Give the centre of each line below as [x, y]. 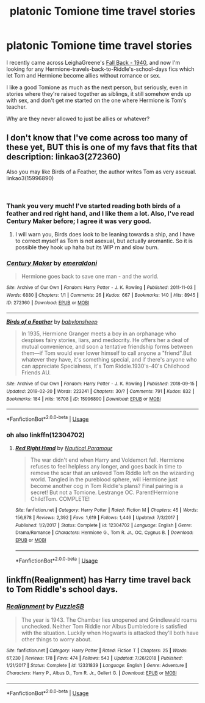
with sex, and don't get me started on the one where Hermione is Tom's [96, 100]
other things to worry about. [56, 639]
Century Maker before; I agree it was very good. [79, 221]
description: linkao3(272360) [63, 157]
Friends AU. [36, 373]
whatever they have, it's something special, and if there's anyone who [109, 360]
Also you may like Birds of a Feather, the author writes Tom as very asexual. [101, 172]
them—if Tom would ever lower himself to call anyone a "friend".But [106, 353]
